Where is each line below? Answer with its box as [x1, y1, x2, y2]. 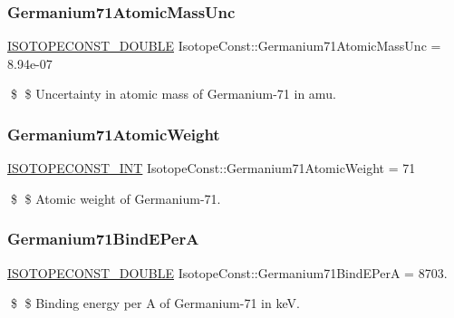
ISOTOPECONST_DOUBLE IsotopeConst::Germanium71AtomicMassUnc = [7, 36, 441, 55]
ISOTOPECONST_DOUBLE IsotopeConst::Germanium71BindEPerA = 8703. [7, 263, 448, 282]
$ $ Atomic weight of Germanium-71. [10, 188, 221, 207]
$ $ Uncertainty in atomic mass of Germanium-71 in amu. [10, 84, 336, 103]
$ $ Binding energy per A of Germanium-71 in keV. [10, 294, 300, 313]
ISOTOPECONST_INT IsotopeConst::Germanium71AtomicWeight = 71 [7, 159, 416, 178]
